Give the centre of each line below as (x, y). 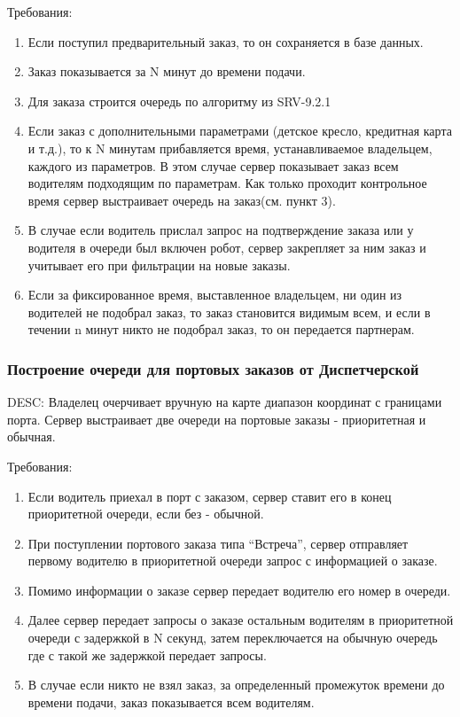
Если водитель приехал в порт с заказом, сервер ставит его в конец (210, 496)
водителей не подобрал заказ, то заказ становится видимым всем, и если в (229, 312)
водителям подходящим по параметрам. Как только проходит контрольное (227, 183)
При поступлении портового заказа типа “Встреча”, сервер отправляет (218, 543)
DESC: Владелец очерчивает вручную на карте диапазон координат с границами (225, 402)
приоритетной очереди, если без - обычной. (146, 514)
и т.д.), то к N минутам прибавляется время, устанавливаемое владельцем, (230, 148)
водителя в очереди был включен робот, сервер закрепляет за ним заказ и (227, 247)
